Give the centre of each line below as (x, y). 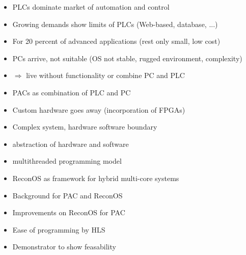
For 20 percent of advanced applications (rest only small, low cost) (116, 41)
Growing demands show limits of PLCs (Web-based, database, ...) (115, 24)
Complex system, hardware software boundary (85, 127)
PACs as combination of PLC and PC (72, 92)
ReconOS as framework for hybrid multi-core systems (96, 178)
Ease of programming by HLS (59, 229)
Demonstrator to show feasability (64, 247)
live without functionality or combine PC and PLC (105, 75)
